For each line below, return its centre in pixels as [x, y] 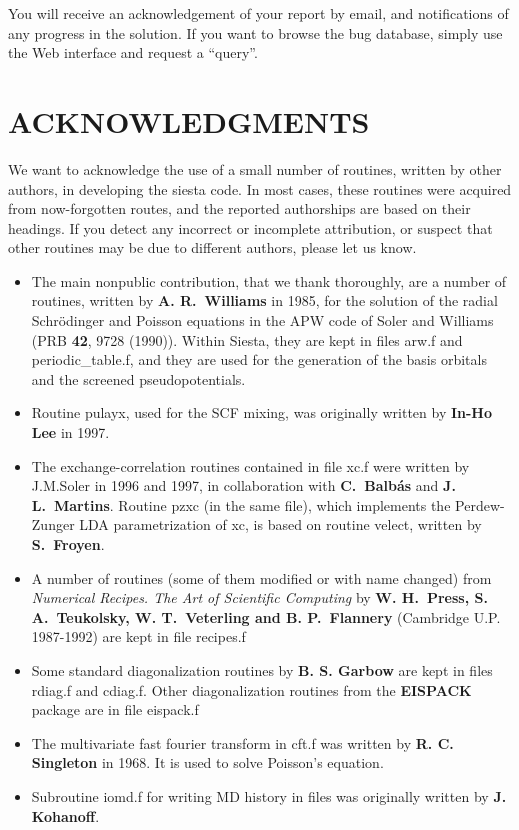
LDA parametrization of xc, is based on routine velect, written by [280, 524]
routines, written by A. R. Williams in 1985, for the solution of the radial [264, 300]
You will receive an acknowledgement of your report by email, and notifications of [258, 13]
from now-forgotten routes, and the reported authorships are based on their [239, 208]
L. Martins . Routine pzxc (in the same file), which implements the [241, 504]
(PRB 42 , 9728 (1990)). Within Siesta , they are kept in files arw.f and [247, 339]
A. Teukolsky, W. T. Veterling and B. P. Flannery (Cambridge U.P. [266, 616]
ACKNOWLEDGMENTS [189, 120]
